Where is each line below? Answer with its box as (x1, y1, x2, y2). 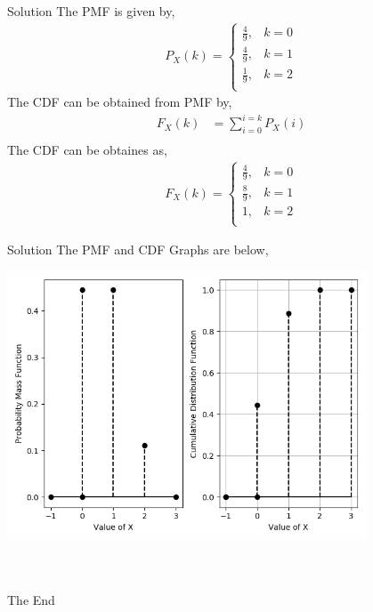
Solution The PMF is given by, (7, 2, 175, 20)
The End (7, 590, 55, 608)
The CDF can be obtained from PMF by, (7, 93, 232, 111)
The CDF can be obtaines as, (7, 141, 167, 159)
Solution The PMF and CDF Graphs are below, (7, 240, 269, 259)
